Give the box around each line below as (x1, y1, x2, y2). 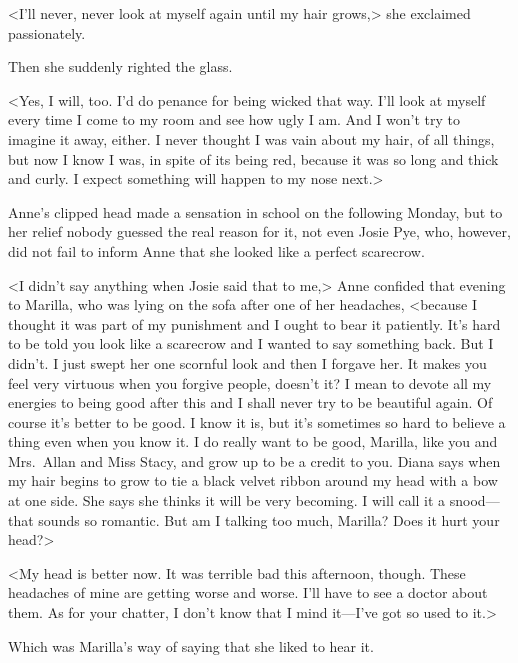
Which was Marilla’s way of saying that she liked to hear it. (8, 635, 374, 656)
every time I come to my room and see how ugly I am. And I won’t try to (8, 109, 461, 130)
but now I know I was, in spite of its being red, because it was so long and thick (8, 148, 499, 169)
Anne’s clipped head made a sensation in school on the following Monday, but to (8, 201, 503, 222)
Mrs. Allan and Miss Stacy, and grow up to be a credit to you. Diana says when (8, 450, 501, 471)
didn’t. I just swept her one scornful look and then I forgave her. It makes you (8, 352, 487, 373)
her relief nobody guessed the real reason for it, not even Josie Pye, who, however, (8, 221, 511, 242)
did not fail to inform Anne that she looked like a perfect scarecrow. (8, 240, 425, 261)
